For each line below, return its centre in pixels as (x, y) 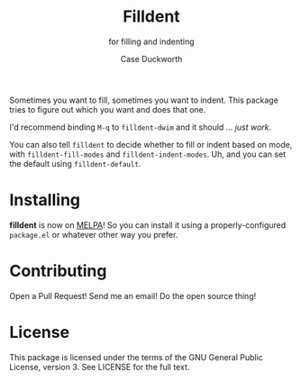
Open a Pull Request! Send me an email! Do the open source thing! (133, 295)
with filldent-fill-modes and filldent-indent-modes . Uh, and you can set (148, 154)
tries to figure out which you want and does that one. (108, 109)
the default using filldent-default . (75, 163)
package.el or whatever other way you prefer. (94, 234)
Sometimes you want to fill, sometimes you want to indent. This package (144, 100)
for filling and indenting (151, 41)
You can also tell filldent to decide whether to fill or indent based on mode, (151, 144)
